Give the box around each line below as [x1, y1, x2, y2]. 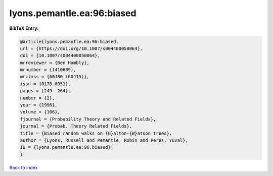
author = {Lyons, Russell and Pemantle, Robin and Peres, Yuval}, [20, 138, 188, 143]
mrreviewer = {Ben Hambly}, [20, 60, 89, 66]
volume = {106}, [20, 109, 61, 115]
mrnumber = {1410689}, [20, 67, 76, 73]
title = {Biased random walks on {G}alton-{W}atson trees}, [20, 130, 172, 136]
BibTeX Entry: [9, 25, 39, 31]
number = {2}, [20, 95, 55, 101]
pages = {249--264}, [20, 88, 71, 94]
